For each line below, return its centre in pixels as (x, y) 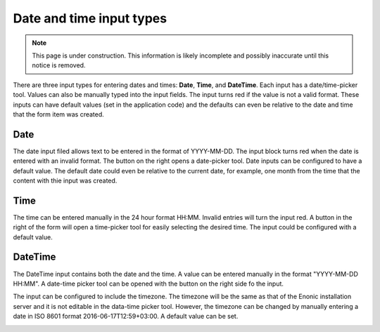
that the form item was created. (59, 114)
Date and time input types (90, 18)
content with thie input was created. (65, 180)
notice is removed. (59, 65)
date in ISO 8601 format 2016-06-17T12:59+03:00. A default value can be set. (126, 317)
